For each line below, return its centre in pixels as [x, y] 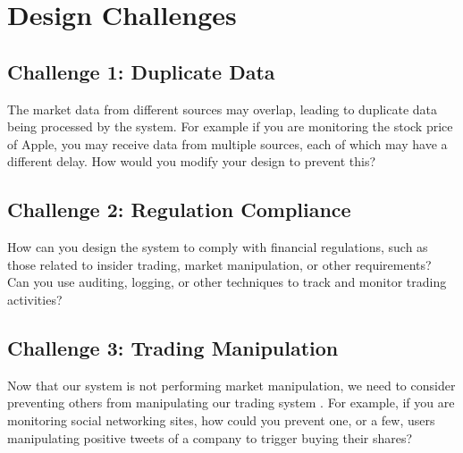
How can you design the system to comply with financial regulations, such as [218, 247]
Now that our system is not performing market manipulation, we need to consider [231, 385]
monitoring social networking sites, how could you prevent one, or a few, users [221, 419]
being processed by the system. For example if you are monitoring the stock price [230, 126]
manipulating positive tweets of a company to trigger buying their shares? [210, 437]
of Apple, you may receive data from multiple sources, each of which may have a [227, 143]
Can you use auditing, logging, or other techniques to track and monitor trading [227, 282]
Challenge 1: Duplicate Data [141, 71]
